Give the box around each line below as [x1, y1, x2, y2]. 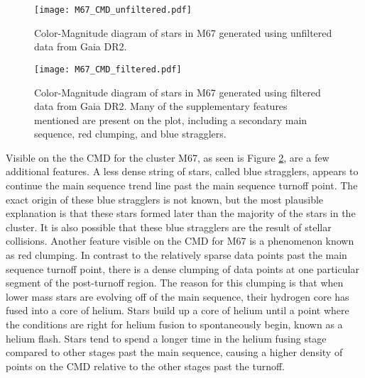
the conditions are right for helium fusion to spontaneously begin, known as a [6, 317, 343, 331]
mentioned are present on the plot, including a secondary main [34, 112, 307, 127]
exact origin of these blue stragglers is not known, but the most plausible [6, 191, 324, 206]
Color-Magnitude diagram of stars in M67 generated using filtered [34, 84, 321, 99]
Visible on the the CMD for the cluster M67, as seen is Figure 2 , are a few [6, 150, 329, 165]
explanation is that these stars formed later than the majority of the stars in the [6, 206, 356, 221]
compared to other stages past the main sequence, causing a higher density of [6, 345, 343, 360]
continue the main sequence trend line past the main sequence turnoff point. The [6, 178, 358, 193]
